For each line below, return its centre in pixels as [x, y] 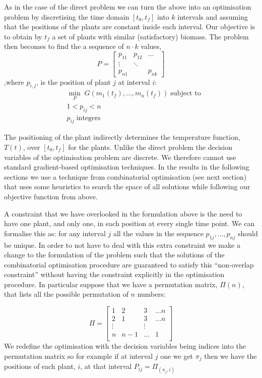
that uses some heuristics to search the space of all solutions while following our [127, 186]
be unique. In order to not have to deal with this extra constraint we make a [122, 245]
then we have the [231, 356]
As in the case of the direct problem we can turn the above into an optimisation [128, 7]
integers [88, 118]
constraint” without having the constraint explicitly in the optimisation [114, 274]
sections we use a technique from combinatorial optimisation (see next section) [125, 176]
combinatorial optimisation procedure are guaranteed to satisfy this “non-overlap [129, 264]
